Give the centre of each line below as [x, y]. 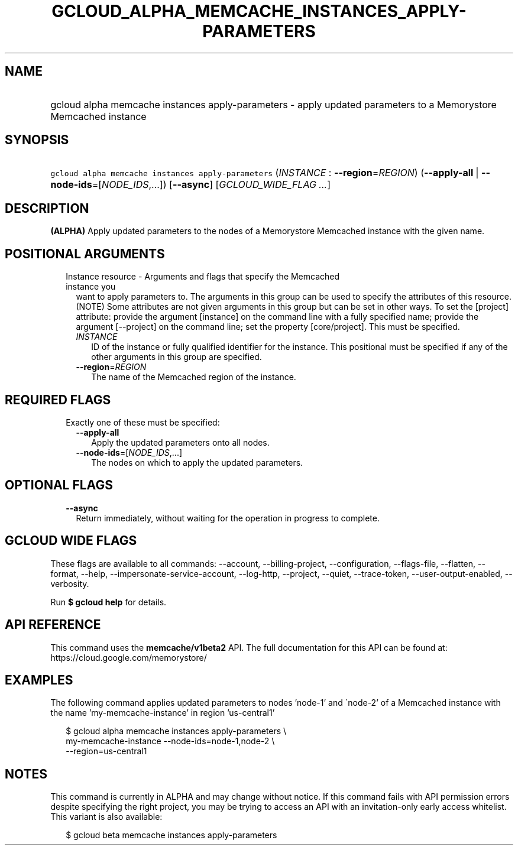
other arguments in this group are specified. [177, 357]
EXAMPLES [39, 680]
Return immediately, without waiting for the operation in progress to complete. [228, 518]
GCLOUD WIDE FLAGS [71, 541]
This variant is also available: [106, 817]
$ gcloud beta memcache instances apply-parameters [171, 835]
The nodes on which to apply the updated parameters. [197, 462]
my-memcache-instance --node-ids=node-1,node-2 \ [170, 741]
